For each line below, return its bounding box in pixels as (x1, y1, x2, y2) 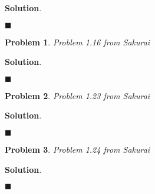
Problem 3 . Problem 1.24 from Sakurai (5, 143, 150, 155)
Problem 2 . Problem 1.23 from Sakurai (5, 89, 150, 101)
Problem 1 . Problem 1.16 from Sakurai (5, 35, 150, 48)
